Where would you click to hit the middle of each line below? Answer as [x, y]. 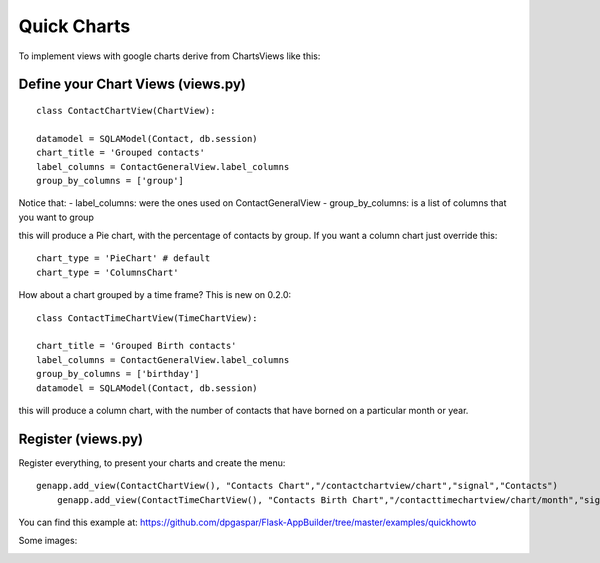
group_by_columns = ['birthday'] [118, 374]
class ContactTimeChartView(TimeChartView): [147, 318]
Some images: [48, 541]
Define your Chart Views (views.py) [132, 84]
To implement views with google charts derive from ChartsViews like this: [169, 56]
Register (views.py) [81, 438]
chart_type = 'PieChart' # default [123, 258]
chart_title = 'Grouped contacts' [120, 153]
